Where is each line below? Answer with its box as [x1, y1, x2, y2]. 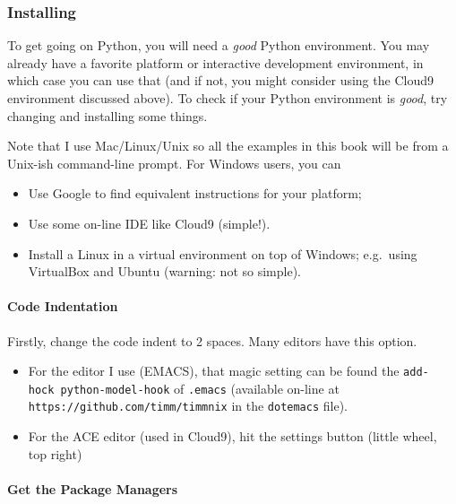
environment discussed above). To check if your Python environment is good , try [7, 89, 448, 107]
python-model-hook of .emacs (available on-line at [60, 378, 340, 397]
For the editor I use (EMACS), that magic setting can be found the [28, 361, 400, 380]
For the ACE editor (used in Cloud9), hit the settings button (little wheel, [28, 427, 437, 446]
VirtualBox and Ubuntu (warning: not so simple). [28, 262, 301, 281]
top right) [28, 444, 82, 463]
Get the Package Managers [7, 479, 178, 498]
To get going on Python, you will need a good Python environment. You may [7, 36, 430, 55]
